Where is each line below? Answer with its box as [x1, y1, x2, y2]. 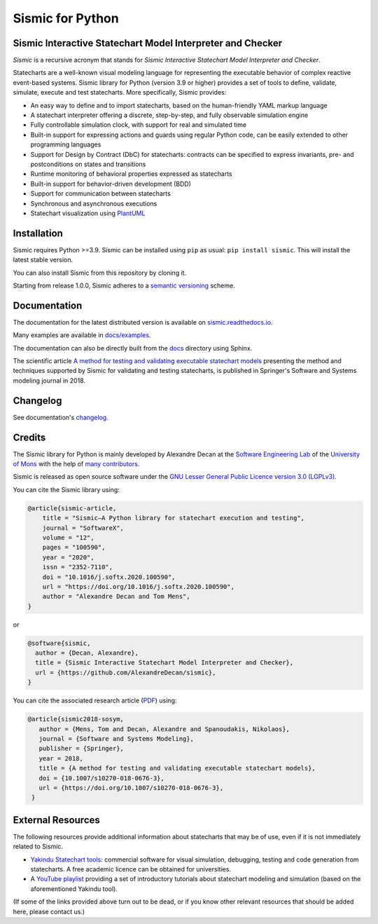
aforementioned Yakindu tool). [30, 884, 118, 893]
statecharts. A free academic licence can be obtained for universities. [30, 865, 231, 874]
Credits [13, 431, 46, 443]
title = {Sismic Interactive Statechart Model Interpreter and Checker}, [35, 659, 294, 667]
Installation [13, 227, 63, 239]
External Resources [13, 814, 101, 826]
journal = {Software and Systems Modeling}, [38, 735, 194, 743]
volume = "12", [42, 534, 94, 541]
